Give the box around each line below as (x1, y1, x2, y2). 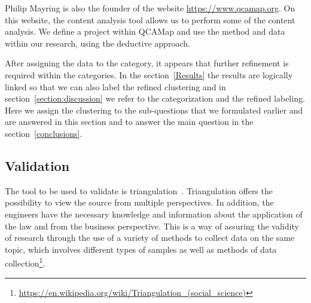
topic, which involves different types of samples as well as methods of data (5, 243, 277, 255)
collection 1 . (5, 255, 45, 269)
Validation (5, 156, 70, 175)
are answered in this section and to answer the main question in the (5, 115, 254, 128)
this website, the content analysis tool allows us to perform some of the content (5, 13, 295, 26)
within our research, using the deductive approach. (5, 36, 190, 49)
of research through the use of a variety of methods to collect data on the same (5, 231, 295, 244)
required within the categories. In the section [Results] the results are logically (5, 68, 293, 81)
